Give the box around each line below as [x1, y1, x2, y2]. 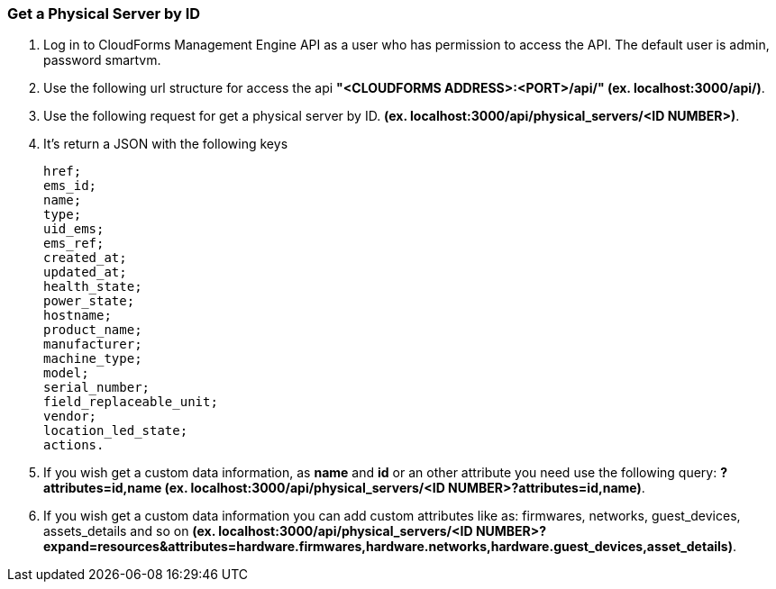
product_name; [43, 322, 142, 338]
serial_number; [43, 380, 151, 395]
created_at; [43, 250, 127, 266]
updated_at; [43, 265, 127, 280]
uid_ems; [43, 222, 105, 237]
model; [43, 366, 89, 381]
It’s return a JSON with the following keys [43, 136, 288, 152]
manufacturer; [43, 337, 142, 352]
